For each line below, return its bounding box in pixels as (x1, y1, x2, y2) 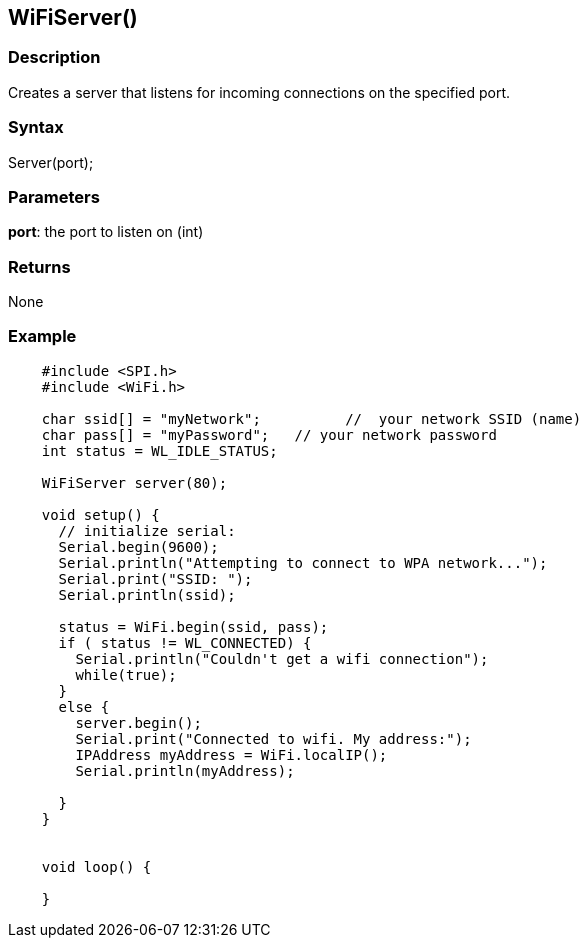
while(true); (75, 666, 177, 683)
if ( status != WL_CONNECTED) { (58, 634, 312, 651)
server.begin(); (75, 714, 202, 731)
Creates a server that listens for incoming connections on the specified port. (8, 83, 511, 101)
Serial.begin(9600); (58, 538, 219, 555)
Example (8, 326, 77, 347)
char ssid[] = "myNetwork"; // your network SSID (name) (41, 410, 582, 427)
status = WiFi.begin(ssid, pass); (58, 618, 329, 635)
